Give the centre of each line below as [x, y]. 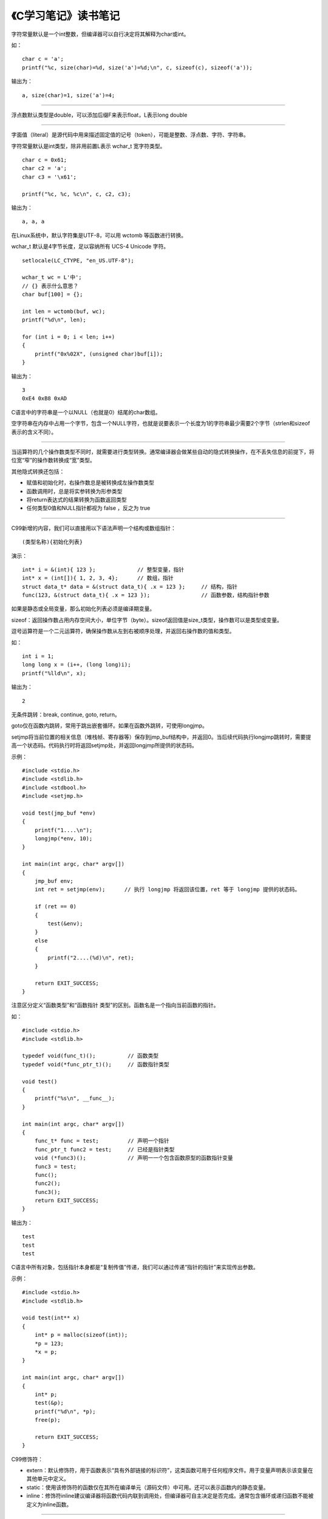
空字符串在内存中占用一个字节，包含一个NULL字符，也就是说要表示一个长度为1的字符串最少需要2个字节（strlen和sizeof [161, 423]
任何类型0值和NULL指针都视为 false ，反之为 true [88, 508]
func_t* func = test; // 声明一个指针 [102, 1141]
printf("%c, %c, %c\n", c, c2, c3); [77, 194]
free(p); [47, 1420]
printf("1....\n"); [63, 830]
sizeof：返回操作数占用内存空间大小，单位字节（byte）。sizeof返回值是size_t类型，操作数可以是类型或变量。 [147, 620]
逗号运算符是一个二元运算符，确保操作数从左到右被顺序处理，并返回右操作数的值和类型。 [123, 631]
